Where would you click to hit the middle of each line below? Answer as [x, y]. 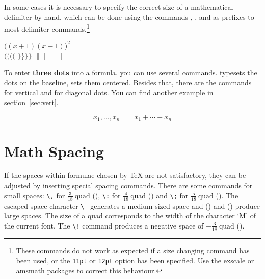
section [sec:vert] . [31, 102]
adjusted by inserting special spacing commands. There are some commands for [128, 185]
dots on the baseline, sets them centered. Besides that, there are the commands [128, 82]
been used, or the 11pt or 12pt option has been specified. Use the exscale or [135, 260]
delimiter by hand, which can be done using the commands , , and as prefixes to [129, 17]
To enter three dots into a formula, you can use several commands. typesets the [131, 72]
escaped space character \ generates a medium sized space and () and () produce [132, 205]
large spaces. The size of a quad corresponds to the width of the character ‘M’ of [130, 215]
